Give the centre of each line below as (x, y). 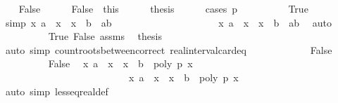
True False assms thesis (105, 36)
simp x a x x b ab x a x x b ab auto (168, 22)
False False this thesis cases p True (163, 8)
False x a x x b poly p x (120, 63)
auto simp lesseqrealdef (57, 91)
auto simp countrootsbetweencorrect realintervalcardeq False (169, 49)
